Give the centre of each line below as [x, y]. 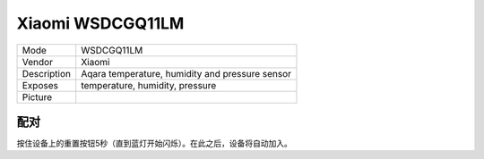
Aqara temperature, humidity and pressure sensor [186, 73]
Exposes [40, 85]
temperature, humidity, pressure [149, 85]
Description [47, 73]
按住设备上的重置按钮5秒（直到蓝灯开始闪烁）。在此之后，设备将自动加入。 [155, 144]
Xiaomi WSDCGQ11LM [100, 23]
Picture [37, 96]
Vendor [38, 62]
